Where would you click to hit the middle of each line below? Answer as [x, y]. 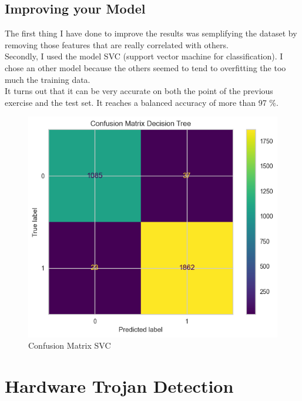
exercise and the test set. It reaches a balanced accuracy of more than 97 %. [142, 102]
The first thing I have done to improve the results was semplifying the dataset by [151, 33]
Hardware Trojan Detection [119, 385]
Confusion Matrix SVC [70, 345]
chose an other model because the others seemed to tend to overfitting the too [145, 67]
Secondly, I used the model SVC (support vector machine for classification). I [144, 56]
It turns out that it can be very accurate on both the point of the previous [139, 91]
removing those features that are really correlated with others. [117, 44]
